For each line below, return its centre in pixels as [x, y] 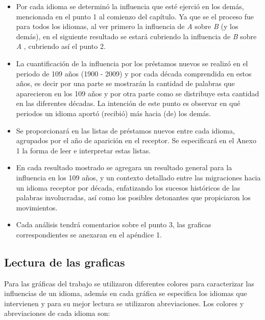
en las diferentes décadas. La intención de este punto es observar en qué [128, 103]
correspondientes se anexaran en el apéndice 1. [89, 234]
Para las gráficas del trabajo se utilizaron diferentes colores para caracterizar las [129, 283]
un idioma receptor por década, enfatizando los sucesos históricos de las [128, 187]
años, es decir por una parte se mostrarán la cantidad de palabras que [125, 83]
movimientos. [37, 207]
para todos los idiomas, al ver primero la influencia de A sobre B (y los [127, 26]
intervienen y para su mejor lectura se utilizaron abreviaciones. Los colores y [124, 303]
